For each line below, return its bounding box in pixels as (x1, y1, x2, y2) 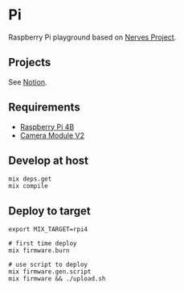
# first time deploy (8, 239, 78, 247)
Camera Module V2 (19, 131, 84, 140)
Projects (8, 56, 51, 69)
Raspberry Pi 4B (19, 122, 75, 131)
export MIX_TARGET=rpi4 (8, 226, 88, 234)
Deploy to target (8, 204, 91, 218)
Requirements (8, 101, 80, 114)
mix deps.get (8, 175, 52, 183)
